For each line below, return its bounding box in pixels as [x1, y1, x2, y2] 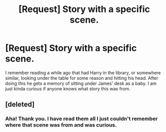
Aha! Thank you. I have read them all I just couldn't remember [5, 115, 158, 122]
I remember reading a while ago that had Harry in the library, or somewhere [5, 69, 161, 76]
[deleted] [5, 100, 35, 109]
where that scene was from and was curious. [5, 121, 117, 128]
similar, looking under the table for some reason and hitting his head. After [5, 75, 158, 81]
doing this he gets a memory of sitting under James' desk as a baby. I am [5, 80, 157, 86]
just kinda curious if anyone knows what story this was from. [5, 85, 130, 91]
